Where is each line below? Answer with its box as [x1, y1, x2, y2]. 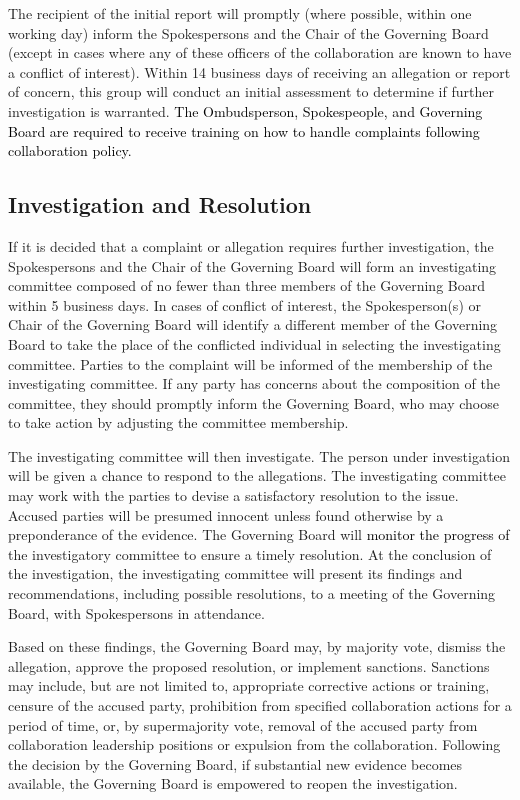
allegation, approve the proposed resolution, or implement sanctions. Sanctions [8, 655, 490, 676]
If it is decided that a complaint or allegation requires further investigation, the [8, 235, 494, 256]
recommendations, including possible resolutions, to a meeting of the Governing [8, 583, 496, 604]
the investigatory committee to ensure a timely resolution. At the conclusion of [8, 543, 492, 564]
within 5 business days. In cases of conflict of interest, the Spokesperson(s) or [8, 294, 481, 315]
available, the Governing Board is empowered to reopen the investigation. [8, 773, 458, 794]
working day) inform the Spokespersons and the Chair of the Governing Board [8, 22, 489, 43]
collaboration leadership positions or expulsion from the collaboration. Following [8, 734, 501, 755]
